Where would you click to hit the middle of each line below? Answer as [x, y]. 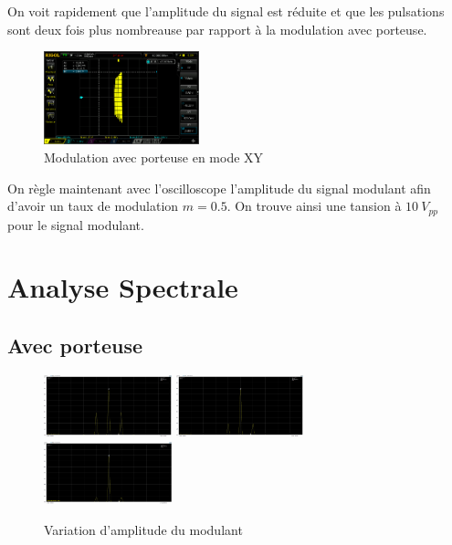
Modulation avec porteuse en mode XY [154, 157]
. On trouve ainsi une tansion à [314, 206]
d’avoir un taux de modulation [93, 206]
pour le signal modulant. [76, 224]
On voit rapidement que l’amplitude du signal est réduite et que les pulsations [226, 11]
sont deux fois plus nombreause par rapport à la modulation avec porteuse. [217, 29]
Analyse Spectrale [123, 287]
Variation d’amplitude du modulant [143, 529]
